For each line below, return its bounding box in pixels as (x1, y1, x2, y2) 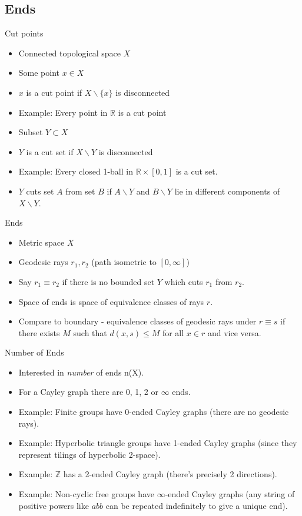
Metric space (18, 236, 65, 248)
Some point (18, 66, 60, 79)
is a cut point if (26, 86, 82, 98)
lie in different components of (174, 185, 280, 197)
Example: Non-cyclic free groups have (18, 488, 154, 500)
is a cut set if (26, 145, 74, 158)
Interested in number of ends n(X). (18, 366, 144, 378)
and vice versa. (207, 326, 261, 339)
